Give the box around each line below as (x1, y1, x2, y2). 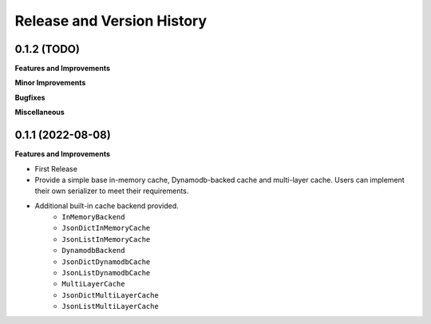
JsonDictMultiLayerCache (61, 290, 159, 299)
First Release (34, 164, 77, 173)
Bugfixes (14, 93, 45, 102)
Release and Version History (14, 12, 208, 30)
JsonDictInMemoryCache (61, 223, 151, 233)
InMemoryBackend (61, 212, 125, 222)
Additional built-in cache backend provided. (34, 200, 179, 211)
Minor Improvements (14, 78, 86, 88)
